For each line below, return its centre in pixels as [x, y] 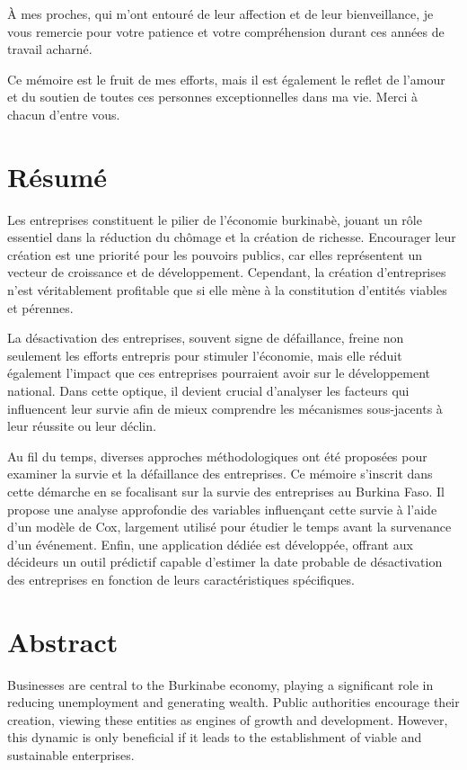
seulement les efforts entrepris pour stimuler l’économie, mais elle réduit [205, 355]
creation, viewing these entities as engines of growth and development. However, [228, 719]
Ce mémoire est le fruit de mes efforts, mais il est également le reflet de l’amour [226, 79]
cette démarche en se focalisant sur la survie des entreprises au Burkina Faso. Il [226, 491]
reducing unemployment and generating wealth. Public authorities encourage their [233, 702]
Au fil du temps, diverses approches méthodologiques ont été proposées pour [217, 456]
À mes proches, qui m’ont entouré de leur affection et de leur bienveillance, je [220, 13]
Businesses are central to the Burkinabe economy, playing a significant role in [220, 684]
